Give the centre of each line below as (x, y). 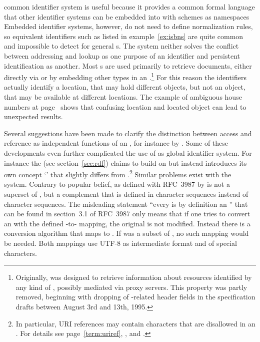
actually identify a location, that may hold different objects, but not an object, (125, 87)
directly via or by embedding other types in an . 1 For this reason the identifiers (125, 76)
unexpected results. (33, 116)
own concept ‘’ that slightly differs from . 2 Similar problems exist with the (118, 174)
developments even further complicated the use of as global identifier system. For (128, 152)
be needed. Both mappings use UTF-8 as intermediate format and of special (120, 243)
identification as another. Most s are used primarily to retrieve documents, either (128, 65)
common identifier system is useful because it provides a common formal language (129, 7)
